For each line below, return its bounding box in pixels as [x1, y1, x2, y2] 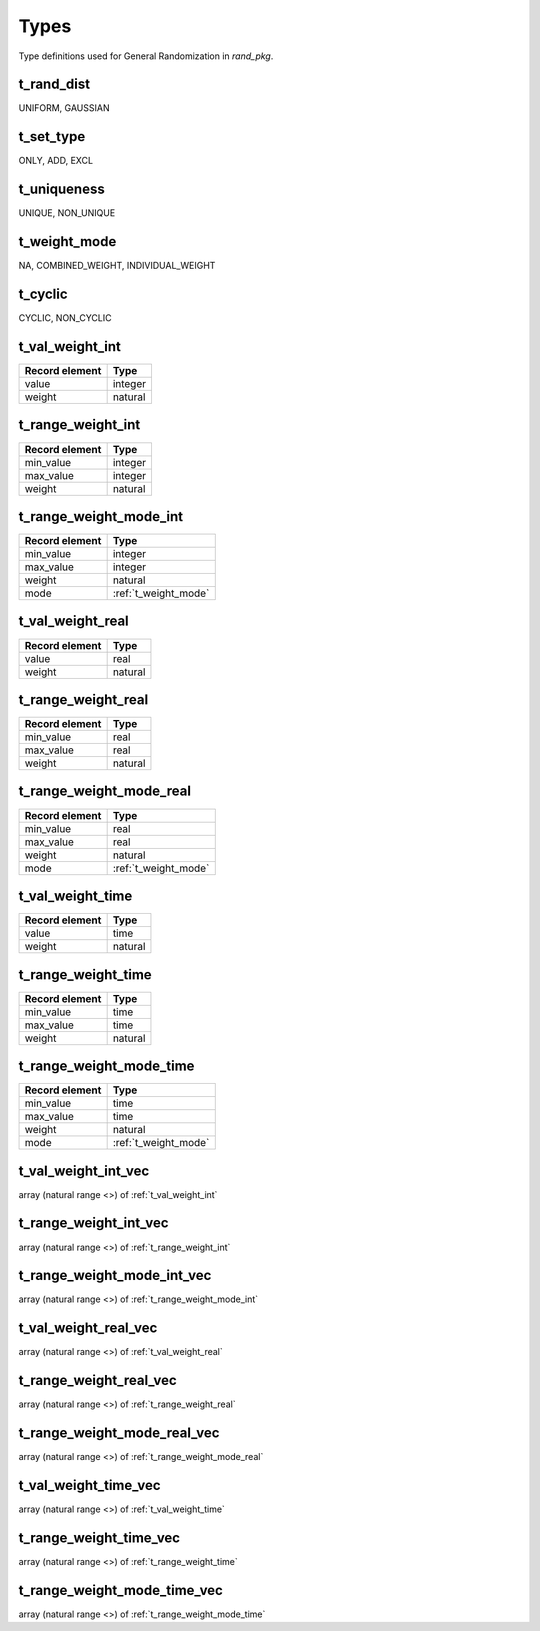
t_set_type [18, 128, 86, 145]
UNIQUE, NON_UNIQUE [18, 207, 116, 219]
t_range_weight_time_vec [18, 1529, 180, 1546]
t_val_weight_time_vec [18, 1476, 161, 1494]
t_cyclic [18, 285, 69, 302]
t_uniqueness [18, 181, 105, 198]
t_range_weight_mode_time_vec [18, 1581, 224, 1599]
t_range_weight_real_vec [18, 1372, 177, 1389]
